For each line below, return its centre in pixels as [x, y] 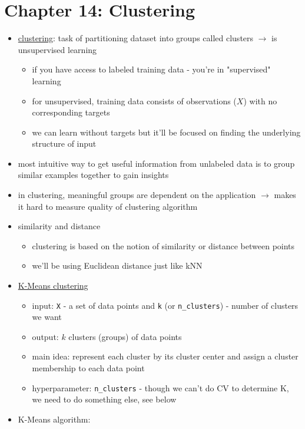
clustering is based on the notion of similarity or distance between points [163, 245]
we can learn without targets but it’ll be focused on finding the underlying [166, 132]
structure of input [64, 143]
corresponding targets [71, 112]
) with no [260, 100]
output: [45, 336]
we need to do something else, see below [104, 399]
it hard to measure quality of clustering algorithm [108, 206]
